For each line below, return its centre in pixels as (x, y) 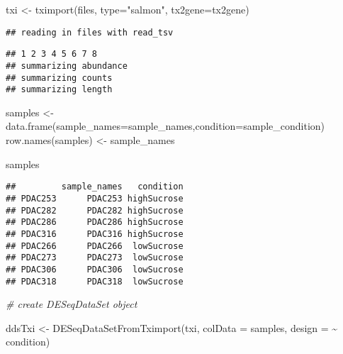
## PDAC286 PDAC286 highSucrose (95, 222)
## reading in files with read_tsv (90, 32)
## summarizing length (59, 90)
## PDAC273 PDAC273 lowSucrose (95, 258)
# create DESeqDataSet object (72, 304)
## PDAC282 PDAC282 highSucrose (95, 210)
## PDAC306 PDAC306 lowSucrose (95, 269)
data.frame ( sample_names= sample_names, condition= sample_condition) (165, 126)
